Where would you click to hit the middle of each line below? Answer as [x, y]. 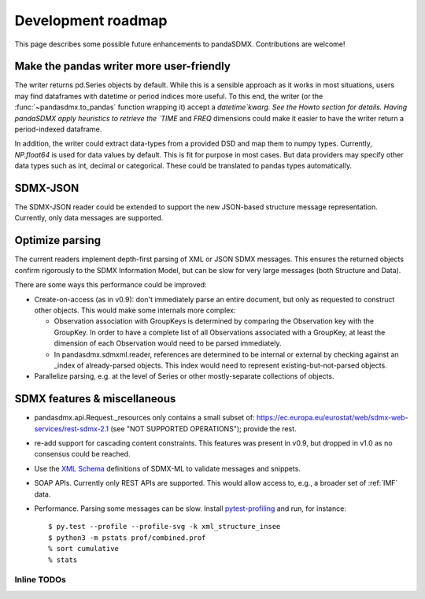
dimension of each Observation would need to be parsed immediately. [168, 343]
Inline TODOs [41, 580]
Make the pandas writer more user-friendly [123, 67]
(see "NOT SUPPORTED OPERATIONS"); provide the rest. [203, 428]
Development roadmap [91, 20]
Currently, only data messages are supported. [89, 218]
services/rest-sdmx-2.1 [72, 428]
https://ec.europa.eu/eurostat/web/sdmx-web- [332, 418]
